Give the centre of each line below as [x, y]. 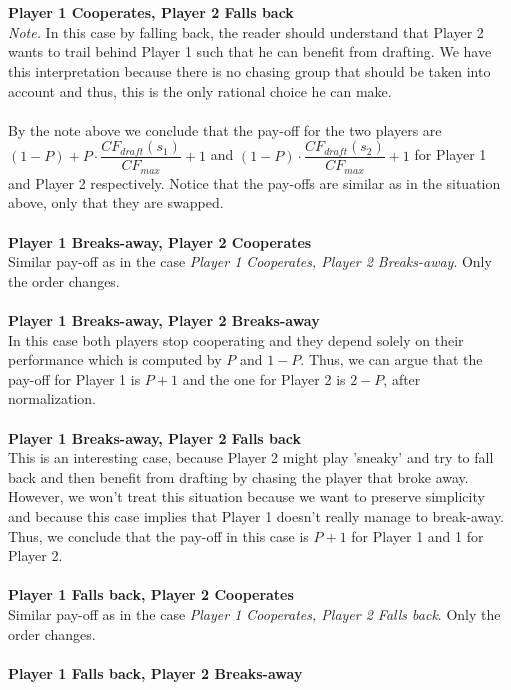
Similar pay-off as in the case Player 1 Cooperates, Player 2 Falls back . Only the [254, 613]
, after [402, 378]
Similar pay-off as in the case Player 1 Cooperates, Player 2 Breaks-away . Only [250, 261]
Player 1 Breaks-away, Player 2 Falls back [155, 437]
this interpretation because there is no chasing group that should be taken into [249, 70]
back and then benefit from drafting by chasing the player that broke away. [238, 476]
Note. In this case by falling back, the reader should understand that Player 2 [246, 31]
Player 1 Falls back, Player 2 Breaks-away [155, 672]
